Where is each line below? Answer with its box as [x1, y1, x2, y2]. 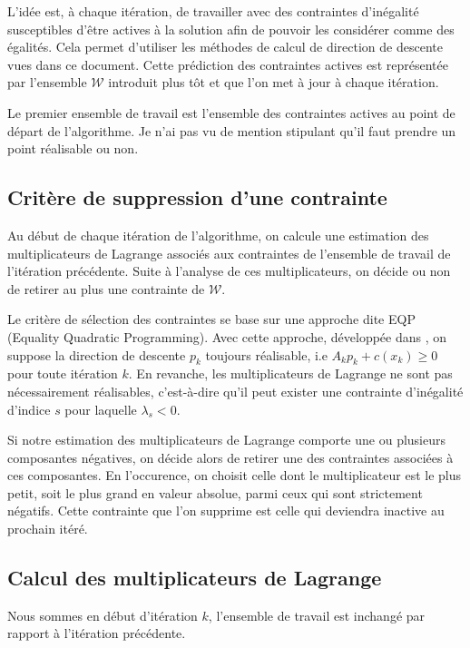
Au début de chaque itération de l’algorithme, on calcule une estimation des [7, 225, 429, 244]
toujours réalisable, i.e [205, 345, 328, 364]
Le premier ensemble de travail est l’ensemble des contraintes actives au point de [7, 103, 455, 122]
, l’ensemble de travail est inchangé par [208, 605, 426, 624]
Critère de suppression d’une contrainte [7, 183, 387, 211]
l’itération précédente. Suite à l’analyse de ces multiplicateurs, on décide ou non [7, 261, 451, 280]
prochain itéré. [7, 519, 88, 538]
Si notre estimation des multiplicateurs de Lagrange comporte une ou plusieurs [7, 430, 446, 449]
